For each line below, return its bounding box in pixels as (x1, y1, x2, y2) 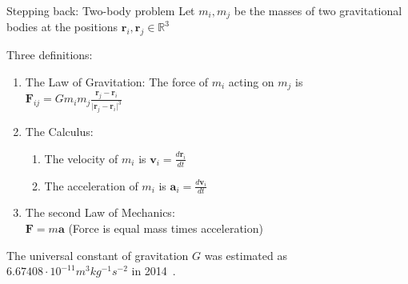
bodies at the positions (6, 18, 118, 35)
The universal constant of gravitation (6, 246, 189, 263)
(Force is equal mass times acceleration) (68, 219, 263, 236)
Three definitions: (6, 46, 93, 63)
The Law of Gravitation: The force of (25, 73, 209, 90)
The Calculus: (25, 123, 94, 140)
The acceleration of (44, 177, 138, 194)
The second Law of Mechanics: (25, 204, 175, 221)
